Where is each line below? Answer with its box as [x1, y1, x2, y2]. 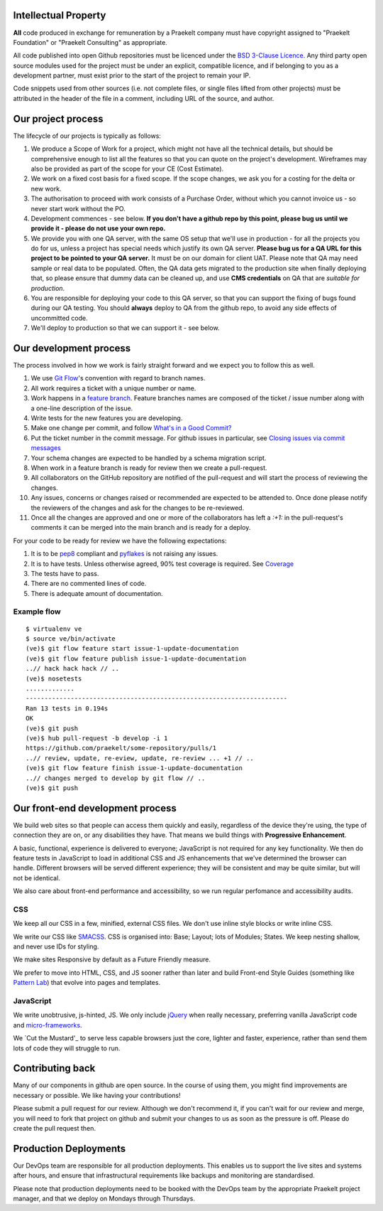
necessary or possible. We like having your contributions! [13, 1091, 181, 1099]
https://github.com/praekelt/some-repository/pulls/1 [26, 744, 216, 752]
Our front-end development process [13, 802, 177, 814]
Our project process [13, 112, 104, 124]
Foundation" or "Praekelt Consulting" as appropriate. [13, 38, 168, 46]
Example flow [13, 607, 61, 617]
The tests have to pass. [30, 569, 99, 577]
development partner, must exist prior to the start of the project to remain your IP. [13, 71, 251, 80]
